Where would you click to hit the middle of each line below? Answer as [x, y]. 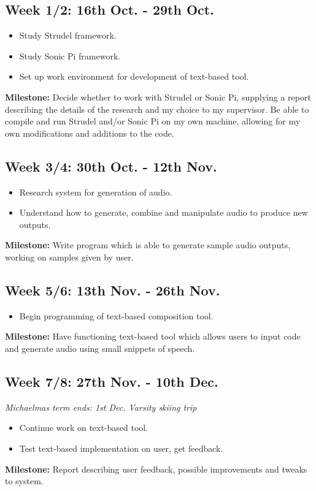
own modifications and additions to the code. [90, 133]
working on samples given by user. [69, 257]
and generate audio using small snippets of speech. [100, 348]
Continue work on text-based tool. [84, 428]
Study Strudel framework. [68, 35]
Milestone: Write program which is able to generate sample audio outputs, [148, 245]
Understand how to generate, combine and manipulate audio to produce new [164, 212]
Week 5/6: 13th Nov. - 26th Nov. [113, 290]
